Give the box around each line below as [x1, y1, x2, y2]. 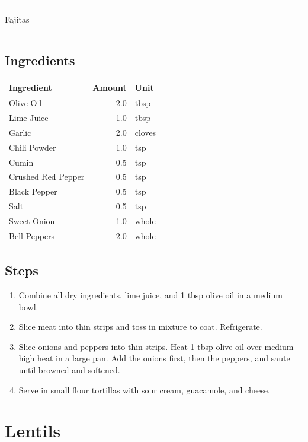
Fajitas [5, 13, 30, 25]
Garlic [9, 126, 31, 138]
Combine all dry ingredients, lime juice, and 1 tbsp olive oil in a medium [18, 289, 283, 301]
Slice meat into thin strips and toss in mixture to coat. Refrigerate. [18, 320, 262, 333]
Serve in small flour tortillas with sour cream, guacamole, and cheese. [18, 383, 270, 396]
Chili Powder [9, 141, 56, 153]
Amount [92, 81, 127, 94]
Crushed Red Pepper [9, 170, 85, 183]
